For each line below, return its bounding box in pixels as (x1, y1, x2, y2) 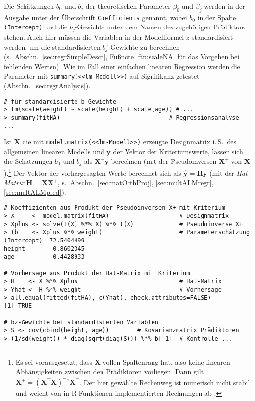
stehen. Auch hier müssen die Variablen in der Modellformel (4, 31, 184, 42)
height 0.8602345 (4, 245, 85, 252)
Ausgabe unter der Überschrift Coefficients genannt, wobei (4, 12, 187, 22)
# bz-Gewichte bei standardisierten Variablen (4, 319, 158, 326)
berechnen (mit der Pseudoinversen (111, 156, 217, 166)
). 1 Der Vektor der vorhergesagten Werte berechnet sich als (4, 166, 181, 178)
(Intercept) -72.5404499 (4, 237, 85, 244)
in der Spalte (197, 12, 236, 22)
